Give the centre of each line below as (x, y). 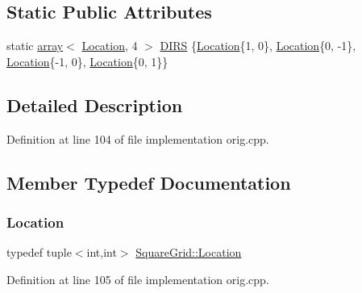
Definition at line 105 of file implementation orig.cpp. (138, 279)
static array (35, 46)
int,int (102, 252)
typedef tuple (39, 252)
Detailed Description (95, 105)
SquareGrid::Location (189, 252)
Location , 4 (110, 46)
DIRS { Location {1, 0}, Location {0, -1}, (258, 46)
